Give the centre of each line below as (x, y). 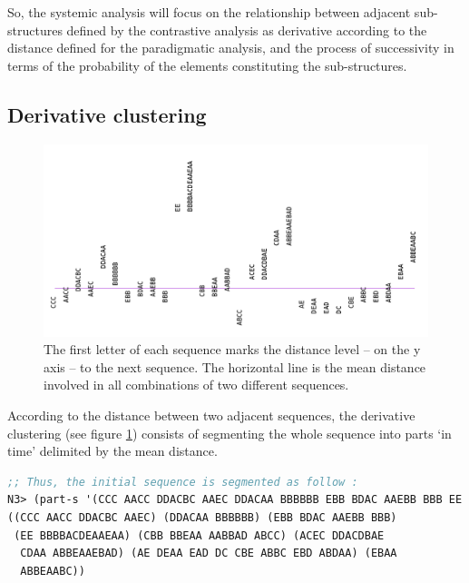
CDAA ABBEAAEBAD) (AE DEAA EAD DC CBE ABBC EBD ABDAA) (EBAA (209, 553)
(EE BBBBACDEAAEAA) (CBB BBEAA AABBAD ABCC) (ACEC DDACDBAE (199, 535)
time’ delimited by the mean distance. (112, 451)
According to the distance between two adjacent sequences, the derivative (211, 415)
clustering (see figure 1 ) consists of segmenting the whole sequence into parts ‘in (230, 433)
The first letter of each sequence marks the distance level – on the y (232, 349)
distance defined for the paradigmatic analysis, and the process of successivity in (231, 48)
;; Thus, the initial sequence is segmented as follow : (183, 482)
